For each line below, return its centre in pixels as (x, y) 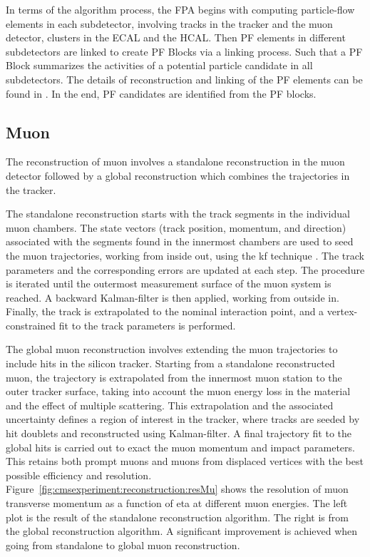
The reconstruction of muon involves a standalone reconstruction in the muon (175, 162)
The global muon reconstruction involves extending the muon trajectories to (172, 349)
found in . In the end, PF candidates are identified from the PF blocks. (161, 93)
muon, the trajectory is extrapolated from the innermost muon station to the (174, 377)
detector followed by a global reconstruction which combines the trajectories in (178, 175)
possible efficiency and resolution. (79, 475)
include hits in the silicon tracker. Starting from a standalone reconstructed (170, 363)
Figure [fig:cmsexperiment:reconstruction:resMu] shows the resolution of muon (177, 489)
